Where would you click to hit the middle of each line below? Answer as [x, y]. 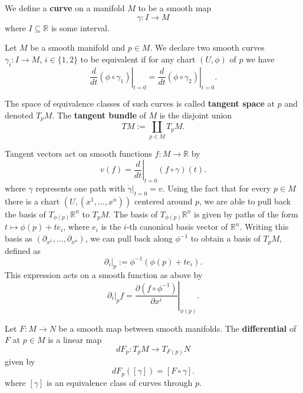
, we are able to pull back [245, 201]
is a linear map [75, 340]
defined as [23, 250]
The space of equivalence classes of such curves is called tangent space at [140, 103]
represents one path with [80, 188]
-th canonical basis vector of [177, 227]
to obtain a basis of [225, 238]
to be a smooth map [175, 8]
